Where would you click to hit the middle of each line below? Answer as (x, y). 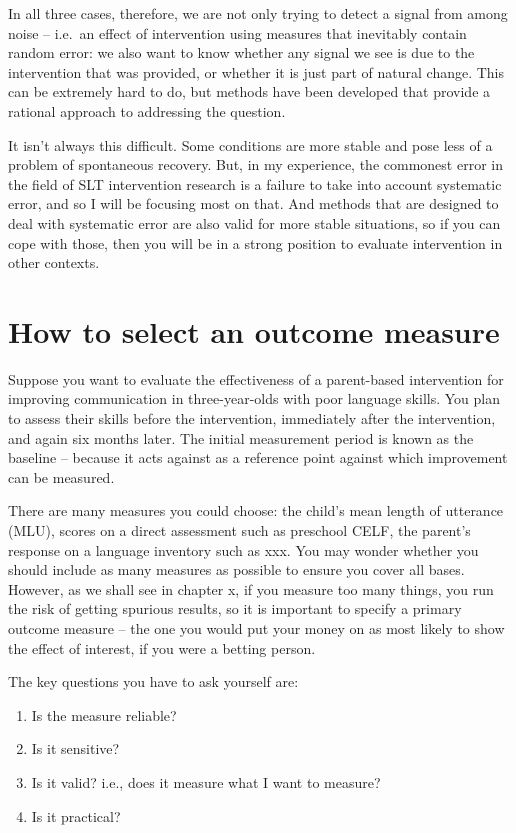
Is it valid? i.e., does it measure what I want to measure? (206, 781)
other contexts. (54, 262)
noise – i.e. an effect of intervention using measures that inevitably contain (237, 32)
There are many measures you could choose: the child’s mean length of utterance (256, 510)
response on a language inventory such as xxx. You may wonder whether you (243, 549)
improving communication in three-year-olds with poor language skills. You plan (254, 398)
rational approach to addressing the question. (147, 110)
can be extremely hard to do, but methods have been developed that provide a (249, 91)
